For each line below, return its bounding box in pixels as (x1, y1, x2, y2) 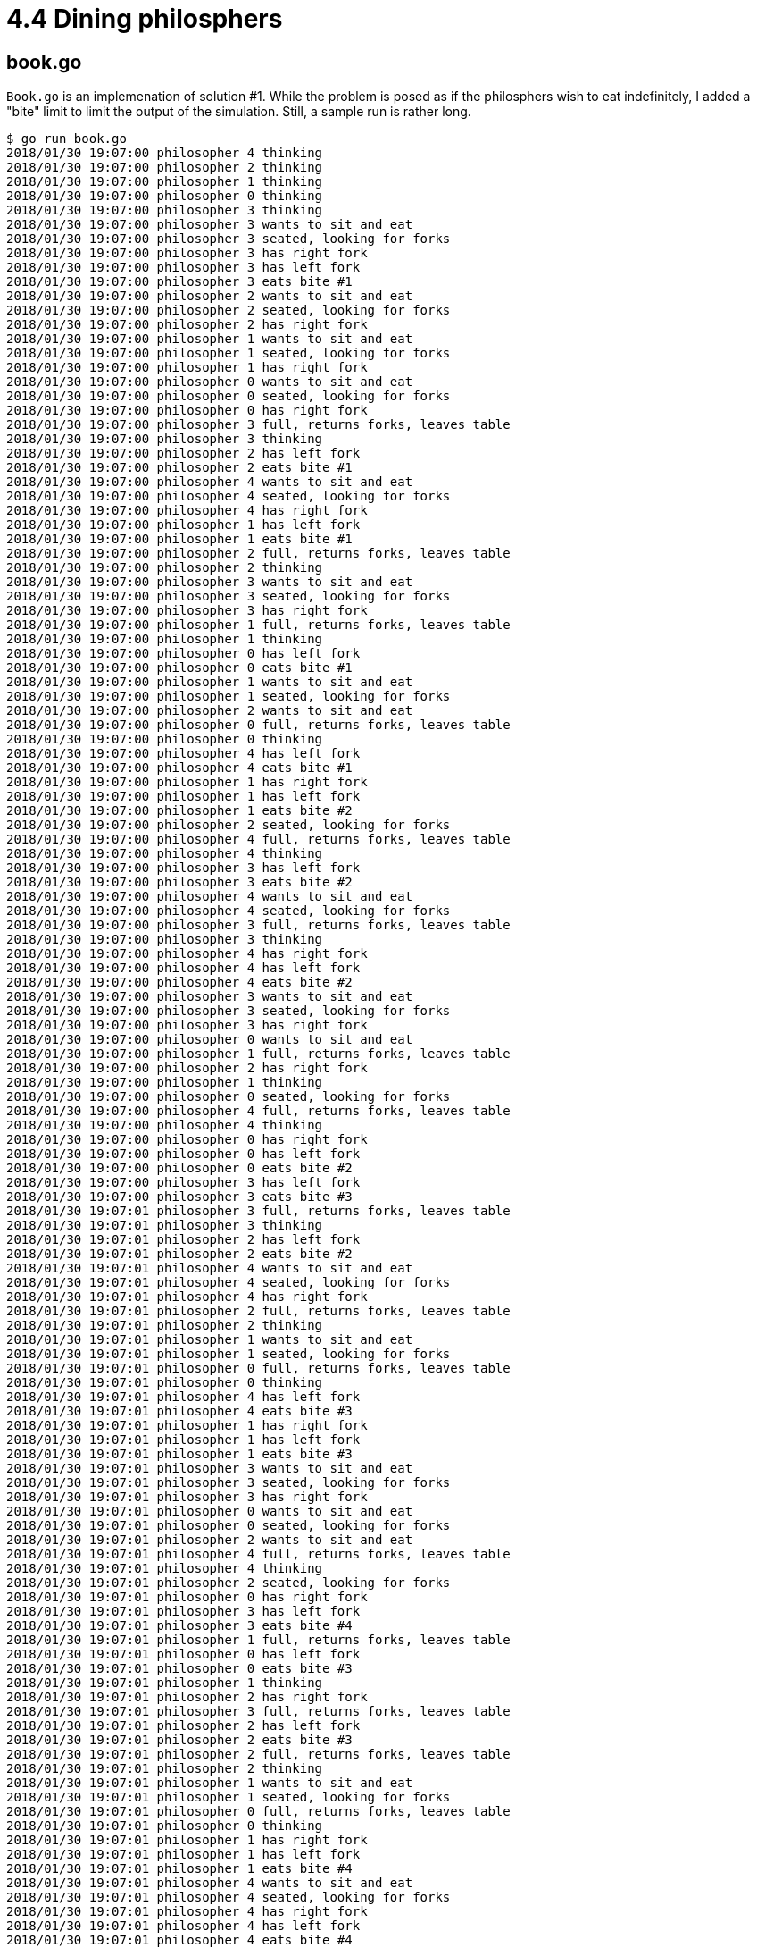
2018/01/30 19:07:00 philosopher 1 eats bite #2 (6, 803, 353, 819)
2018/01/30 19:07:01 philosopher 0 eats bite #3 (6, 1661, 353, 1676)
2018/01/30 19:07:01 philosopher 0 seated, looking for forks (6, 1518, 451, 1533)
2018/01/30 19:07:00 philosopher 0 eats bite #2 (6, 1161, 353, 1176)
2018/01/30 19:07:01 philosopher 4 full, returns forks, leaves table (6, 1547, 511, 1562)
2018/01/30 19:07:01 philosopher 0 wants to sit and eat (6, 1504, 413, 1519)
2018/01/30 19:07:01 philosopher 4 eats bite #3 (6, 1404, 353, 1419)
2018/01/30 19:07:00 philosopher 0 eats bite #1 (6, 660, 353, 676)
